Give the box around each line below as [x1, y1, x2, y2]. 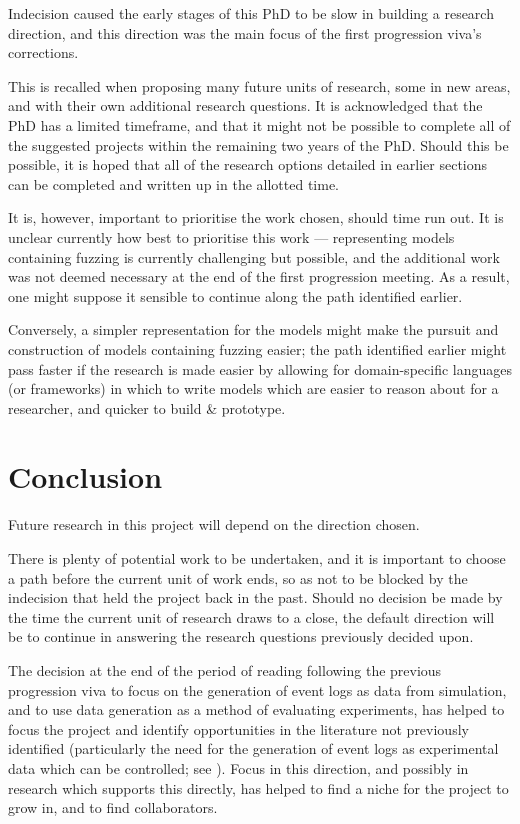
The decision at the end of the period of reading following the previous [8, 659, 442, 680]
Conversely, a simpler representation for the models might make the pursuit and [8, 319, 499, 340]
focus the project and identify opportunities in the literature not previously [8, 718, 469, 739]
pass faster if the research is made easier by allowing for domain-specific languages [8, 358, 512, 379]
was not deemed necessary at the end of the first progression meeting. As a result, [8, 266, 510, 287]
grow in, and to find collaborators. [8, 797, 218, 818]
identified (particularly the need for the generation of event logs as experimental [8, 738, 499, 759]
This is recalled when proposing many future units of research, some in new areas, [8, 75, 511, 96]
